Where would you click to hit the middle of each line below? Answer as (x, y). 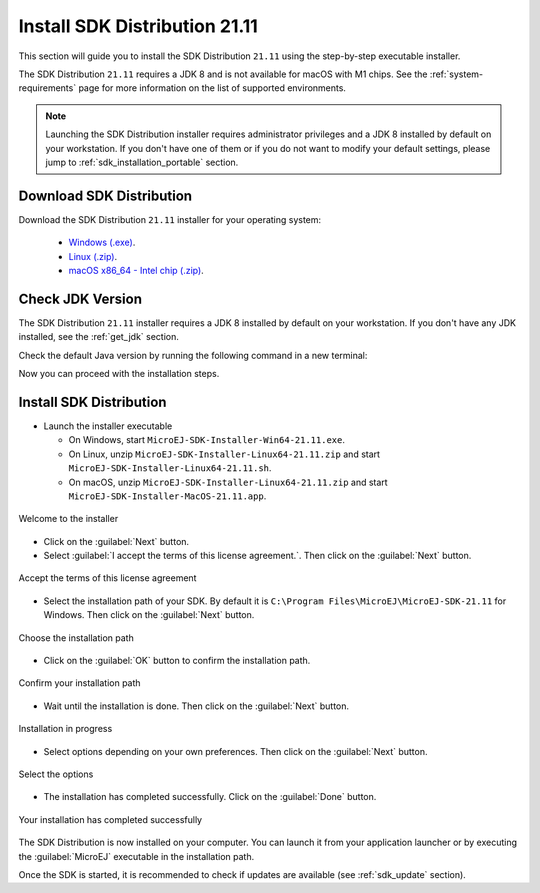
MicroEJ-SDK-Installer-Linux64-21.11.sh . (170, 468)
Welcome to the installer (68, 519)
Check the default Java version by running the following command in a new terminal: (193, 355)
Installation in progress (65, 729)
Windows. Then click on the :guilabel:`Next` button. (149, 615)
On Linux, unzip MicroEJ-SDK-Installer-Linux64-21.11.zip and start (224, 454)
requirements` (47, 88)
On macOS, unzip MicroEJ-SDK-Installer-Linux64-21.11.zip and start (228, 482)
